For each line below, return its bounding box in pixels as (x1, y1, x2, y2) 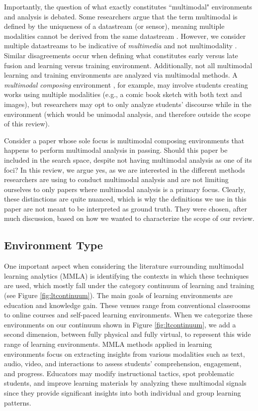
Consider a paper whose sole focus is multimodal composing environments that (4, 135, 245, 145)
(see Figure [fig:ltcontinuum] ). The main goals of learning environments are (4, 290, 233, 301)
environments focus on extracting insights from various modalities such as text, (4, 348, 245, 359)
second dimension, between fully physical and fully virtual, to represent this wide (4, 329, 251, 339)
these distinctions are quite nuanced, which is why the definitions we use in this (4, 194, 247, 204)
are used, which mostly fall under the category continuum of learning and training (4, 280, 255, 291)
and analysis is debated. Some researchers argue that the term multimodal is (4, 11, 238, 21)
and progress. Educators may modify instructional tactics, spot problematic (4, 368, 234, 378)
